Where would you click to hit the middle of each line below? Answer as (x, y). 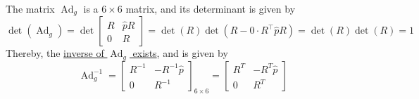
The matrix (30, 8)
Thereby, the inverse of (55, 53)
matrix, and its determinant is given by (211, 8)
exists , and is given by (180, 53)
